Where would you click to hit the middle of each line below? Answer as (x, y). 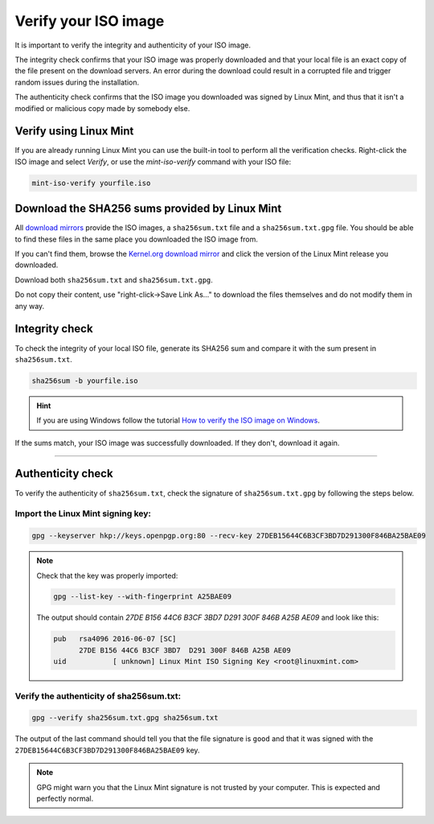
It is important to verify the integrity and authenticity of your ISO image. (133, 45)
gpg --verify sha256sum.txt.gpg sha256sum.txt (125, 718)
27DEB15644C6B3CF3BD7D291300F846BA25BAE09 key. (107, 750)
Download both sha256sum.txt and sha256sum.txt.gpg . (114, 280)
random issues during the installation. (77, 82)
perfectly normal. (65, 798)
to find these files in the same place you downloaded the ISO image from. (137, 239)
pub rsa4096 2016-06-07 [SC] (115, 639)
